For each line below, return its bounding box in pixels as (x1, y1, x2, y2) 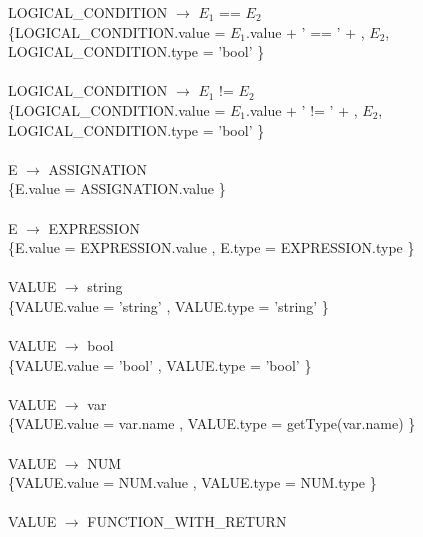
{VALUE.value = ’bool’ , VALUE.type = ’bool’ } (8, 354, 312, 375)
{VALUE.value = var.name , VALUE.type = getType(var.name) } (8, 413, 416, 434)
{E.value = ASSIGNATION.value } (8, 178, 226, 199)
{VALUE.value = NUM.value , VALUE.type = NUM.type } (8, 472, 377, 493)
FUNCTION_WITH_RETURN (87, 511, 287, 532)
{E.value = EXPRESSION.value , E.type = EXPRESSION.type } (8, 237, 415, 258)
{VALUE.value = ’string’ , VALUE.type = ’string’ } (8, 295, 329, 316)
